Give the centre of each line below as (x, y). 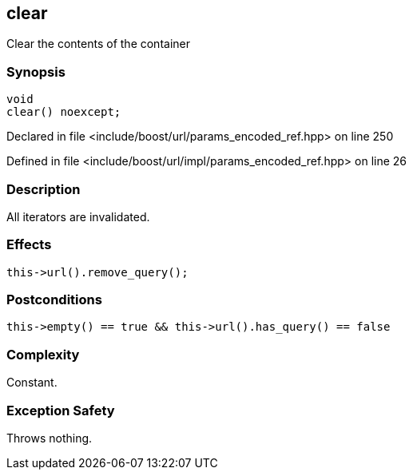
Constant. (32, 383)
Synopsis (36, 71)
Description (44, 189)
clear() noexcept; (64, 112)
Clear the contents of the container (98, 44)
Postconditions (54, 300)
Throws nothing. (50, 438)
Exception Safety (61, 410)
